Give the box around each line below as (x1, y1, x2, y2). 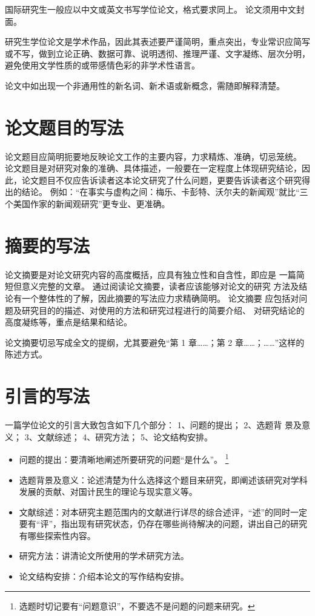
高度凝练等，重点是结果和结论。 (5, 316, 132, 328)
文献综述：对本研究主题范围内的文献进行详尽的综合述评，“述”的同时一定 (19, 505, 308, 518)
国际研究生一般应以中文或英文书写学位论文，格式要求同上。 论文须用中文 (5, 3, 296, 15)
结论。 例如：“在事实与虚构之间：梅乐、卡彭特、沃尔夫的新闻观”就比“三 (21, 185, 308, 198)
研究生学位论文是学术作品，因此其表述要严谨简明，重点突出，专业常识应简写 (5, 35, 310, 48)
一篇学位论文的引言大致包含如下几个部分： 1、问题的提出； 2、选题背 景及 (5, 419, 302, 431)
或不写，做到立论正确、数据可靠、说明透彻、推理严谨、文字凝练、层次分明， (5, 47, 310, 59)
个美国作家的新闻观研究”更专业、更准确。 (5, 197, 170, 210)
